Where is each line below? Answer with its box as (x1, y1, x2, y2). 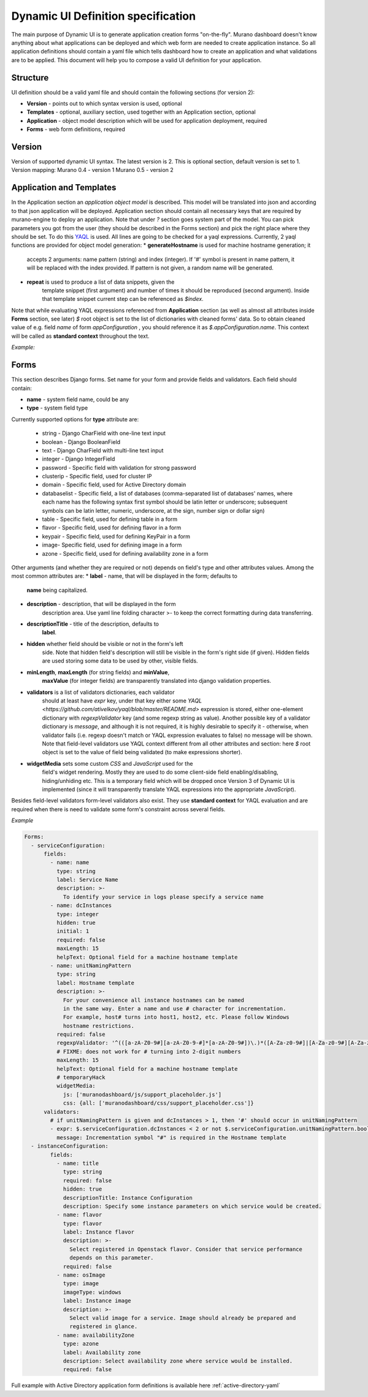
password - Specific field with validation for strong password (42, 464, 196, 471)
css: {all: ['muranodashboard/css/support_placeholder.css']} (63, 1100, 255, 1107)
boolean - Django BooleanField (42, 438, 121, 445)
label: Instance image (63, 1298, 131, 1304)
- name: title (56, 1159, 99, 1167)
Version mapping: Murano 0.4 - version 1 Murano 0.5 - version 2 (11, 166, 174, 174)
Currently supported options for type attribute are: (11, 415, 139, 423)
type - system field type (26, 404, 88, 411)
